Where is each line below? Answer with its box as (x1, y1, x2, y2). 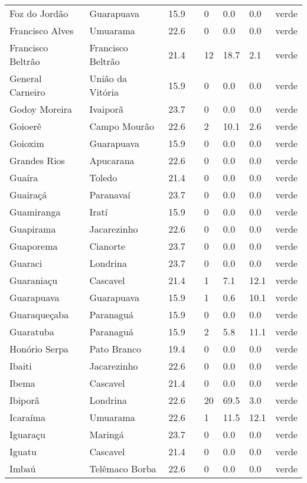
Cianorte (89, 239, 125, 253)
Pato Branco (89, 342, 142, 355)
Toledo (89, 171, 117, 184)
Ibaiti (9, 359, 32, 373)
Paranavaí (89, 188, 130, 201)
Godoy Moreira (9, 102, 73, 116)
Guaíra (9, 171, 38, 184)
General (9, 71, 42, 85)
